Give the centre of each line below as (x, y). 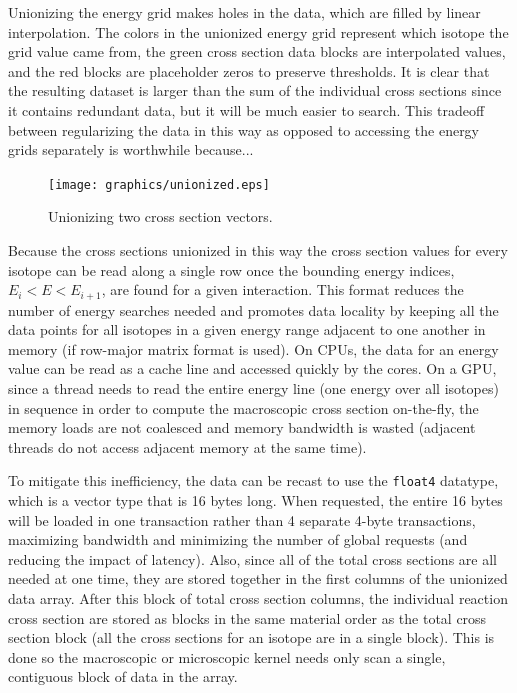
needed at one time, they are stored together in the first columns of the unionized (258, 578)
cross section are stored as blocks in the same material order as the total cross (247, 617)
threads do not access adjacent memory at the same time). (187, 446)
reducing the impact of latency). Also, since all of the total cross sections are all (252, 558)
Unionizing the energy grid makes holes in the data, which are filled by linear (244, 12)
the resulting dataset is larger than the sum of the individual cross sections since (255, 90)
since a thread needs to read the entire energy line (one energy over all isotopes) (253, 388)
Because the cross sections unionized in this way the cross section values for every (258, 250)
